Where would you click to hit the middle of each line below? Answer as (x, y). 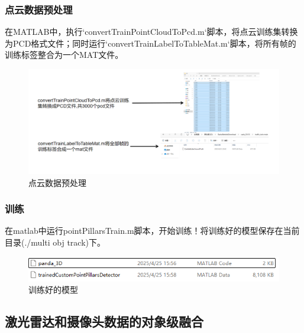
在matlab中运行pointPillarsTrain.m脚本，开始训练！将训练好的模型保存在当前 (152, 231)
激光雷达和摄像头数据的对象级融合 (104, 321)
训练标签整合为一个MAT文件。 (64, 55)
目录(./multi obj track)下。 (55, 242)
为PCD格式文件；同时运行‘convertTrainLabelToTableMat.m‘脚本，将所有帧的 (151, 43)
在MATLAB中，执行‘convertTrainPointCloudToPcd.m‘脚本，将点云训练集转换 (151, 32)
